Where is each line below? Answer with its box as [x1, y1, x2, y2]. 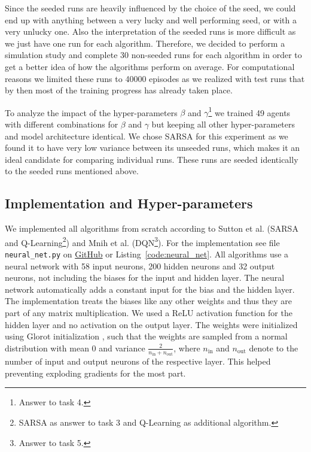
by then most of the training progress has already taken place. [5, 84, 233, 96]
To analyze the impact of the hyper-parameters [5, 106, 178, 119]
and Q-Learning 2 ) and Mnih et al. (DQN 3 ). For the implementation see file [5, 234, 280, 248]
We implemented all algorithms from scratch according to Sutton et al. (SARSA [5, 222, 298, 235]
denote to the [249, 341, 298, 354]
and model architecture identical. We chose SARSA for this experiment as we [5, 129, 288, 142]
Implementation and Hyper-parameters [5, 194, 253, 213]
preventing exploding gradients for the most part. [5, 366, 186, 379]
